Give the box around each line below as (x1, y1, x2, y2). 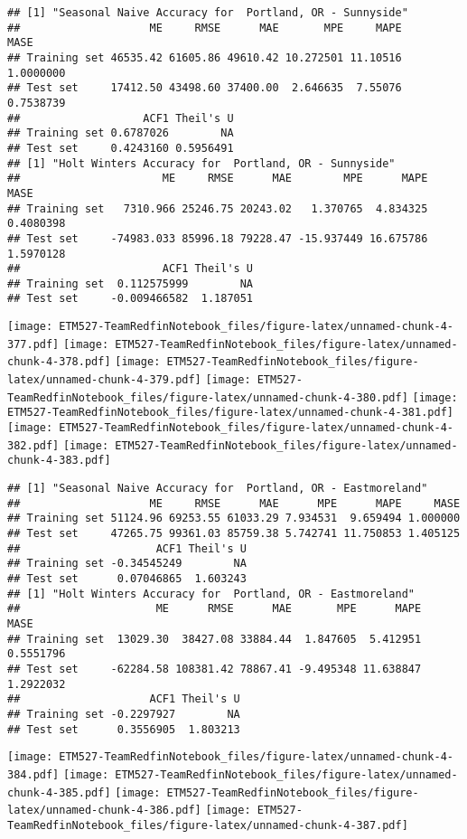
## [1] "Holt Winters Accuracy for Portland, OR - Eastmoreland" (7, 587, 416, 600)
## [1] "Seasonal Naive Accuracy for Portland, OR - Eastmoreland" (7, 482, 428, 495)
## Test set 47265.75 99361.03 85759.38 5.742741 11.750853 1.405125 (7, 527, 461, 540)
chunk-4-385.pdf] (7, 786, 111, 799)
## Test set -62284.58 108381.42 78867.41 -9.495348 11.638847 (7, 662, 422, 675)
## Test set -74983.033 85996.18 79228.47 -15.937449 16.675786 (7, 231, 428, 245)
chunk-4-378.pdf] (7, 355, 111, 369)
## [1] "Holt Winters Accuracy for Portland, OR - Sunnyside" (7, 156, 396, 170)
